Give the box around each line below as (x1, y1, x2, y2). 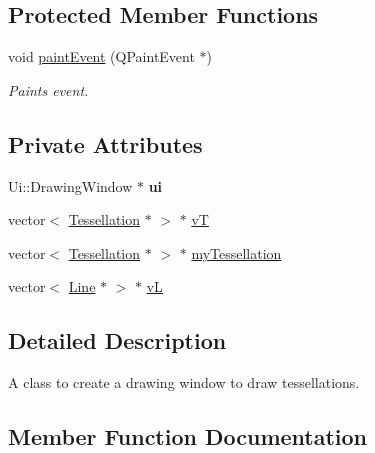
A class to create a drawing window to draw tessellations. (8, 372, 360, 393)
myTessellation (191, 242, 282, 263)
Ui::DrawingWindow (8, 175, 133, 196)
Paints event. (8, 79, 89, 100)
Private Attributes (8, 128, 203, 159)
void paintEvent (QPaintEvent (8, 46, 195, 67)
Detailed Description (8, 325, 227, 356)
